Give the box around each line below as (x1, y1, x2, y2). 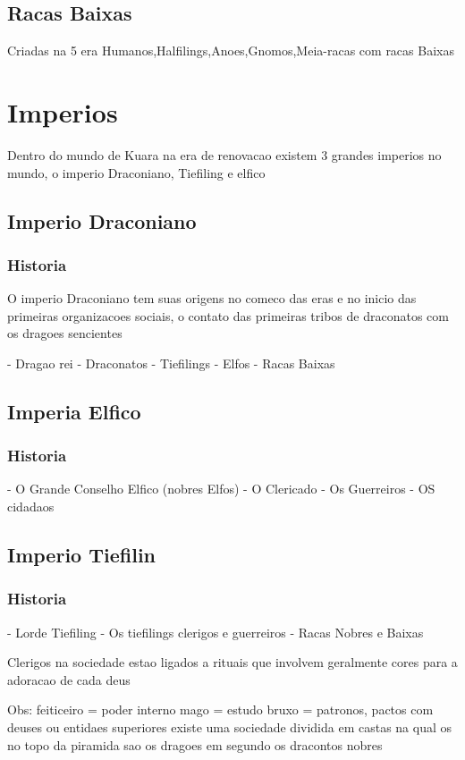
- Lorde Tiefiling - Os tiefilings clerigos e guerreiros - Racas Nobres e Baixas (7, 622, 424, 641)
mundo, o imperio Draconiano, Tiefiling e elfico (7, 163, 266, 182)
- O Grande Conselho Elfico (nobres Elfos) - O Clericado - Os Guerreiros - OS (7, 479, 435, 498)
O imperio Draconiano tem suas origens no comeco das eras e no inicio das (7, 289, 417, 308)
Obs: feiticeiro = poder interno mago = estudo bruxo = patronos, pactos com (7, 700, 434, 719)
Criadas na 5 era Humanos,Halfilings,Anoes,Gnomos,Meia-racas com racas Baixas (7, 41, 454, 60)
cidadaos (7, 497, 55, 516)
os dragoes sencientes (7, 324, 123, 342)
